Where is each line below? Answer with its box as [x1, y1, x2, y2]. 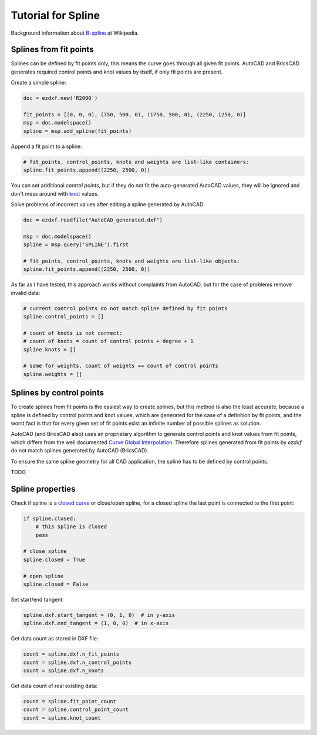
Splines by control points [11, 388, 104, 398]
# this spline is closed [35, 523, 107, 530]
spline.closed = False [23, 580, 89, 588]
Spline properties [11, 484, 76, 494]
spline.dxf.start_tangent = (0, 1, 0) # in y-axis [23, 612, 176, 618]
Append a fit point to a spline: [11, 143, 82, 150]
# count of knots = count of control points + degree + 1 [23, 338, 194, 345]
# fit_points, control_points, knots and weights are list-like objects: [23, 257, 240, 264]
